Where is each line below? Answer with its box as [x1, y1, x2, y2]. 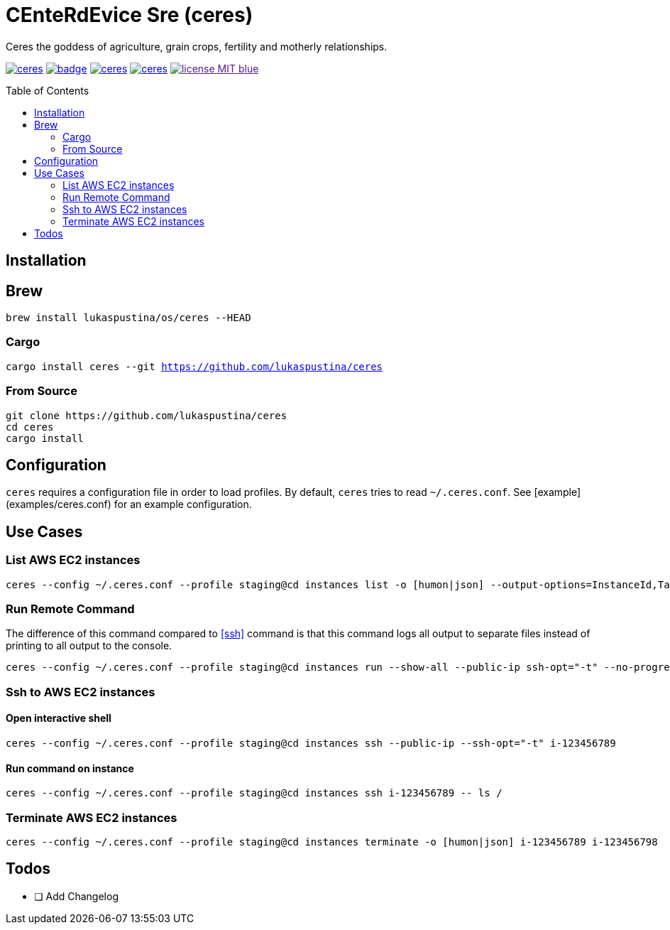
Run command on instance [6, 762, 134, 774]
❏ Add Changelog [34, 890, 119, 902]
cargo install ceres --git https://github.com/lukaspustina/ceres [6, 360, 383, 372]
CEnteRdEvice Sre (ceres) [6, 3, 253, 27]
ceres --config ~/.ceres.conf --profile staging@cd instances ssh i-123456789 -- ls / [6, 787, 502, 799]
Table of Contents [6, 84, 89, 97]
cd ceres [6, 421, 54, 433]
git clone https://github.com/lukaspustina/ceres [6, 409, 287, 421]
